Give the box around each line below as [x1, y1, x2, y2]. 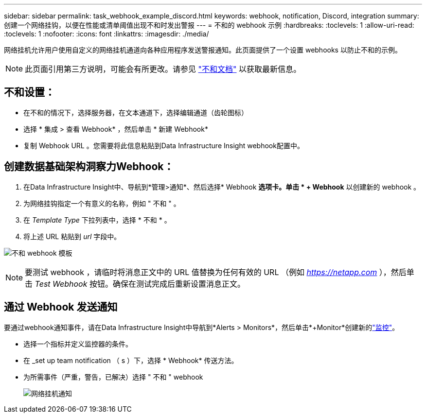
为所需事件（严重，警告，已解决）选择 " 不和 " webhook [23, 372, 203, 381]
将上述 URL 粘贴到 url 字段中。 [23, 232, 121, 241]
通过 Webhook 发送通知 [4, 301, 118, 313]
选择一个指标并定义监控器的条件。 [23, 339, 132, 348]
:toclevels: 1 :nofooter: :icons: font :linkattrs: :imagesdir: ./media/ [4, 30, 209, 38]
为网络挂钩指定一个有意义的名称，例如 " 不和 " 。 [23, 199, 180, 208]
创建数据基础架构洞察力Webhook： [4, 160, 174, 173]
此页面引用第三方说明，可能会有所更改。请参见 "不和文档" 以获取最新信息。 [25, 64, 302, 74]
